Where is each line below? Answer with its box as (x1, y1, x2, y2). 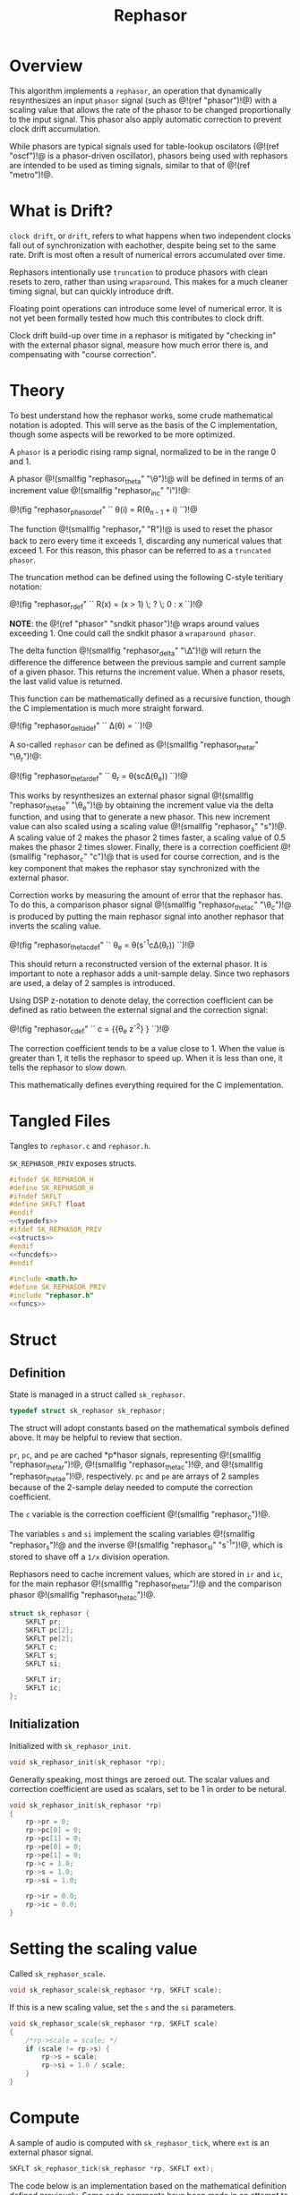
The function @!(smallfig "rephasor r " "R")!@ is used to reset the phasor (9, 524, 273, 536)
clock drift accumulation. (9, 123, 101, 134)
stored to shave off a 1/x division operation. (9, 1551, 170, 1562)
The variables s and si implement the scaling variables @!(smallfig (9, 1529, 255, 1539)
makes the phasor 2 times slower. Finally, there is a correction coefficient (9, 842, 279, 853)
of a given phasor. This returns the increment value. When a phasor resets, (9, 666, 286, 677)
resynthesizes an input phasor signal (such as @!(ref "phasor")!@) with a (9, 95, 278, 106)
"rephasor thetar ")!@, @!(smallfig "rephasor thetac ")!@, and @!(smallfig (9, 1459, 263, 1471)
